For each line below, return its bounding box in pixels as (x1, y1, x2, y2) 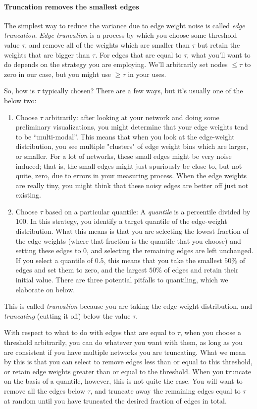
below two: (4, 95, 37, 105)
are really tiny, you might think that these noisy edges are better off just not (15, 180, 249, 190)
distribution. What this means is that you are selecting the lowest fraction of (15, 226, 249, 236)
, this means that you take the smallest (103, 255, 222, 265)
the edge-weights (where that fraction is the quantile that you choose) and (15, 235, 241, 246)
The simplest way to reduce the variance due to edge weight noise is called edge (4, 20, 245, 30)
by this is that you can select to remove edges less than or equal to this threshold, (4, 356, 253, 367)
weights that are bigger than (4, 49, 90, 60)
